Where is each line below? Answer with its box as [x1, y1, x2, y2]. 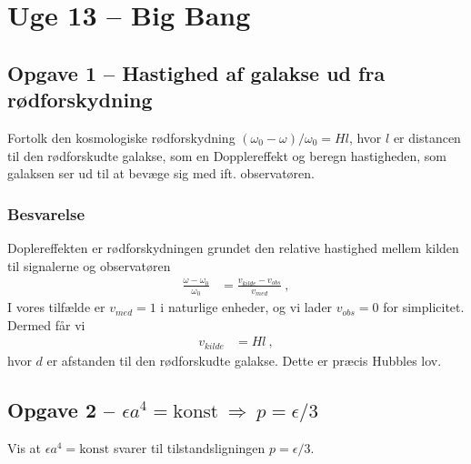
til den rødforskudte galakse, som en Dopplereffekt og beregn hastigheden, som [7, 146, 446, 165]
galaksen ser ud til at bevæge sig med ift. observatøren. [7, 164, 315, 183]
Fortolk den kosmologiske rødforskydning [7, 127, 235, 146]
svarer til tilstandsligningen [113, 438, 266, 457]
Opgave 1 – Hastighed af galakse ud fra [7, 58, 386, 86]
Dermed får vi [7, 315, 85, 334]
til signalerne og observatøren [7, 256, 171, 275]
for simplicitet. [383, 298, 465, 317]
